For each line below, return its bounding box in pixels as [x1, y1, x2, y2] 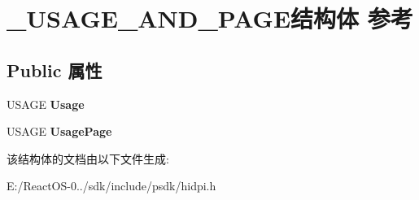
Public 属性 [7, 57, 103, 82]
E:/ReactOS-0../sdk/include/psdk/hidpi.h [7, 177, 216, 194]
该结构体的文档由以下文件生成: [7, 150, 169, 167]
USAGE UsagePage [7, 123, 112, 140]
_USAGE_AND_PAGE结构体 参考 [7, 2, 413, 35]
